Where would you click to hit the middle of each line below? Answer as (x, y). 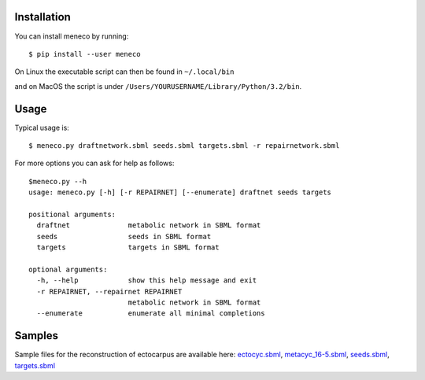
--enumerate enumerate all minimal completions (151, 314)
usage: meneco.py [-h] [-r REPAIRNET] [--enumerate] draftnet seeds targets (180, 192)
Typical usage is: (42, 127)
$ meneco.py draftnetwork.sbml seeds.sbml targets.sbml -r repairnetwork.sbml (184, 145)
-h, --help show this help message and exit (147, 280)
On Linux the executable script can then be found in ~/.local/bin (124, 72)
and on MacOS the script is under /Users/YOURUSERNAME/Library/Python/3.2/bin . (158, 86)
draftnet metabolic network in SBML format (149, 225)
